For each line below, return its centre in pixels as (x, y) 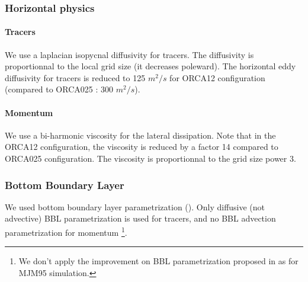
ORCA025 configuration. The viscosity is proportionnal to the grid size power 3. (150, 158)
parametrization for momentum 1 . (66, 231)
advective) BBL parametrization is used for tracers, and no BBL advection (140, 218)
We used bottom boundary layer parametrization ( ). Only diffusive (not (135, 206)
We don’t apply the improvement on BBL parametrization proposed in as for (158, 261)
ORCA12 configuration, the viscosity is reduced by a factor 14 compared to (142, 147)
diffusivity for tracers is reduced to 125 (75, 77)
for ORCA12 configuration (217, 77)
